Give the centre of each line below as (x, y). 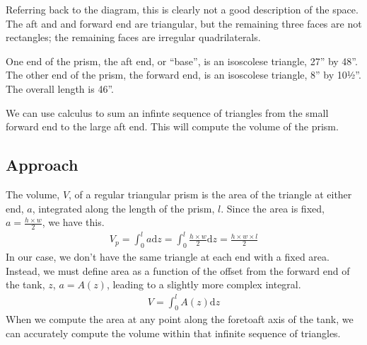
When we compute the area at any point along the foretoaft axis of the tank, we (180, 319)
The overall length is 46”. (60, 88)
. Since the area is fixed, (273, 208)
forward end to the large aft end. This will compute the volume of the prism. (172, 126)
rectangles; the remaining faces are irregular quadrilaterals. (133, 37)
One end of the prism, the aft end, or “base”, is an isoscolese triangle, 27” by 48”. (182, 61)
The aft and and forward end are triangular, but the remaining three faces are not (184, 23)
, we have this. (73, 222)
